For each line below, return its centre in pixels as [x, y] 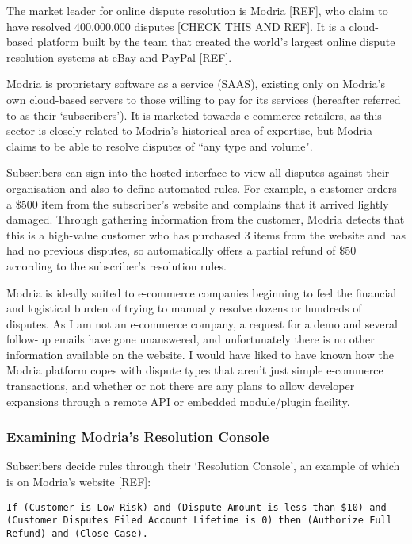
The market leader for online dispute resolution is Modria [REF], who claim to [197, 10]
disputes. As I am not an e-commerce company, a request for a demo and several [202, 323]
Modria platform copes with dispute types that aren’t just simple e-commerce [195, 370]
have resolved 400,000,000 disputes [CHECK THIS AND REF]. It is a [176, 26]
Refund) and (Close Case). [77, 533]
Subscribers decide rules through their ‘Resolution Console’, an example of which [203, 466]
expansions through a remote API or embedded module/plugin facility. [178, 401]
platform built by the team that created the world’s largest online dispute [216, 42]
